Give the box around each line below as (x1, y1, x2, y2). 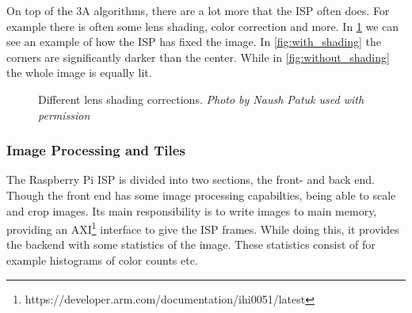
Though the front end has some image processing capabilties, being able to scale (6, 186, 396, 203)
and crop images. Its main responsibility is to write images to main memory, (6, 202, 377, 219)
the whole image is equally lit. (6, 64, 152, 81)
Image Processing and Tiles (6, 140, 185, 160)
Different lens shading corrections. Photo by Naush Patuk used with (38, 90, 364, 107)
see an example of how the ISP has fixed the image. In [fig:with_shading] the (6, 33, 381, 50)
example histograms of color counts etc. (6, 252, 198, 268)
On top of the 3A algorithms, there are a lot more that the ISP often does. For (6, 2, 390, 18)
